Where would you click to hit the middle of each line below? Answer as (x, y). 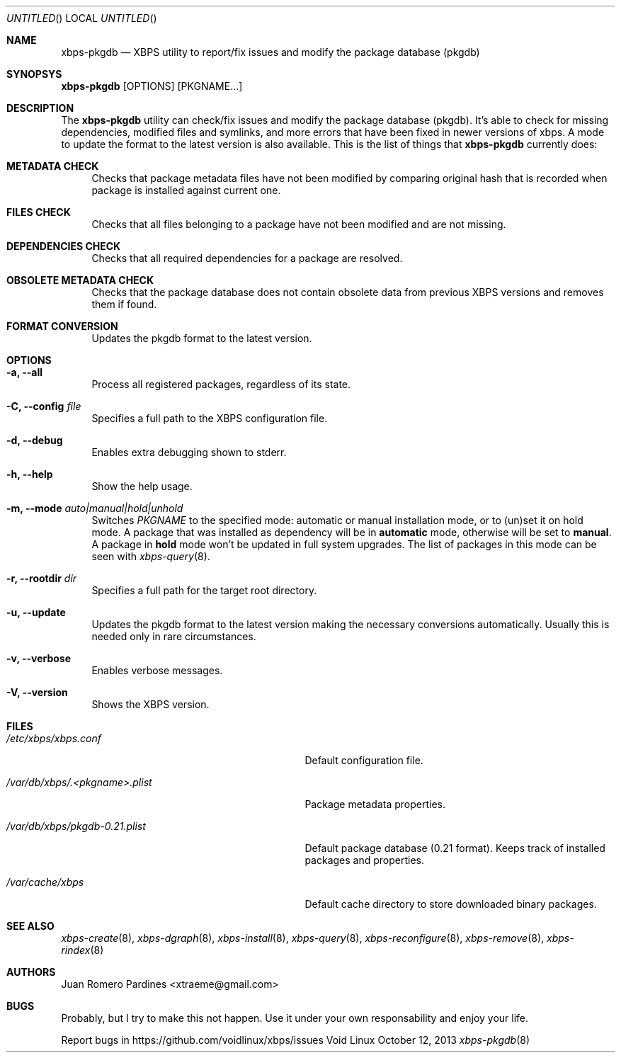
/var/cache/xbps (45, 882)
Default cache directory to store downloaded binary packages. (451, 904)
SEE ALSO (30, 926)
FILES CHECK (39, 212)
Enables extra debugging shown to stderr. (189, 452)
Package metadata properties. (375, 804)
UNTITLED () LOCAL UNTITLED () (82, 18)
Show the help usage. (142, 486)
